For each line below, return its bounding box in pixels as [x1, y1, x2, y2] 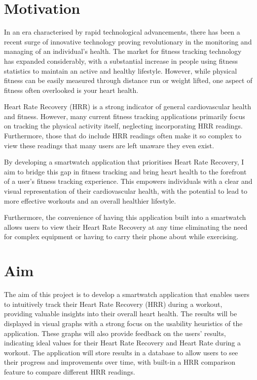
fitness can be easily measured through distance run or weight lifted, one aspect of [4, 75, 253, 85]
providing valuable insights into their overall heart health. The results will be [4, 308, 237, 319]
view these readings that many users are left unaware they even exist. [4, 140, 214, 150]
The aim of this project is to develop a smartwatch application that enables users [4, 289, 250, 299]
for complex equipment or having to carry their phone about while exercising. [4, 231, 239, 242]
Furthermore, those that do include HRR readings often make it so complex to [4, 130, 242, 141]
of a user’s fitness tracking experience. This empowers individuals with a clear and [4, 176, 253, 186]
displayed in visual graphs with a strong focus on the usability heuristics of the [4, 318, 243, 328]
